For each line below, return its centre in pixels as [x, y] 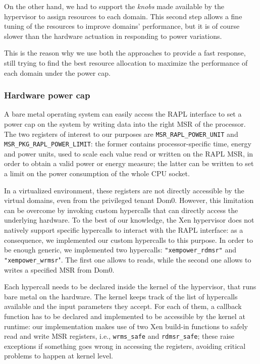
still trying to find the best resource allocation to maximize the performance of [126, 62]
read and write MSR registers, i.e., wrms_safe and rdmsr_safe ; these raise [119, 336]
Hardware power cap [47, 95]
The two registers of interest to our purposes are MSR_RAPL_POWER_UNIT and [121, 134]
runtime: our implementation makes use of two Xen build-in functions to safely [126, 326]
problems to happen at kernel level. [59, 356]
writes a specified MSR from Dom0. [59, 269]
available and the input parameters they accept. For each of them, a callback [123, 306]
